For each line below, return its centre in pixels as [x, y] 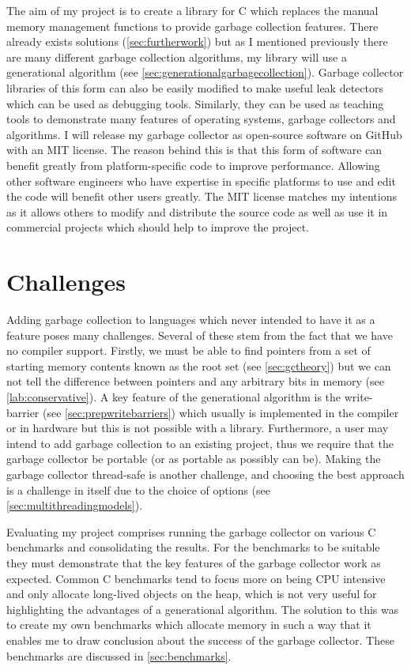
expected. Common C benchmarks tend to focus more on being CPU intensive [196, 578]
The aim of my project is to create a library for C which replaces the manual [192, 10]
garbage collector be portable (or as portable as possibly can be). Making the [194, 459]
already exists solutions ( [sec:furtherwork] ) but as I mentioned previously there [197, 41]
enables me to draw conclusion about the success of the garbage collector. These [200, 640]
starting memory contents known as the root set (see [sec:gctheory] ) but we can [199, 365]
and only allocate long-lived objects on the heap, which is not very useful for [192, 594]
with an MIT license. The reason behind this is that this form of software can [194, 150]
